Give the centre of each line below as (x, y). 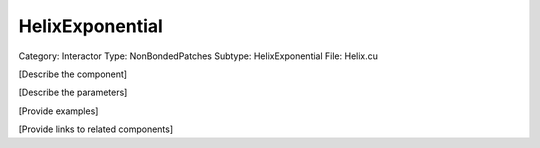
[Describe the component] (73, 74)
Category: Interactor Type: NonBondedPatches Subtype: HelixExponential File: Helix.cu (198, 56)
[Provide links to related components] (96, 129)
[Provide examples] (58, 111)
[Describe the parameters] (73, 92)
